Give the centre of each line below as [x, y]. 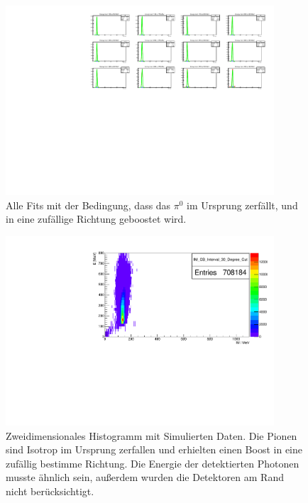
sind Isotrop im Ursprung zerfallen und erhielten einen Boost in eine [154, 449]
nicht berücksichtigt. [50, 491]
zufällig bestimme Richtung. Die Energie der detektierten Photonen [153, 463]
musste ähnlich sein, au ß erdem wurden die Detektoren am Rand [145, 477]
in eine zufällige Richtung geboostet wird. [96, 219]
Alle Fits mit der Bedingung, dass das [88, 205]
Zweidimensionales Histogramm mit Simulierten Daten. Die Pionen [152, 435]
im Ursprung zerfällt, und [242, 205]
